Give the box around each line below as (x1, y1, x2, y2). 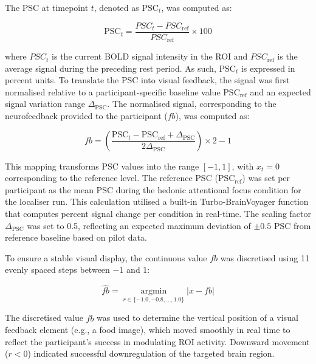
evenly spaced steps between (5, 263, 110, 276)
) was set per (242, 171, 290, 184)
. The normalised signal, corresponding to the (107, 97, 276, 110)
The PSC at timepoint (5, 1, 89, 13)
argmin (140, 287, 167, 296)
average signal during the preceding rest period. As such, (5, 61, 216, 74)
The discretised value (5, 311, 83, 324)
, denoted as (94, 1, 139, 13)
